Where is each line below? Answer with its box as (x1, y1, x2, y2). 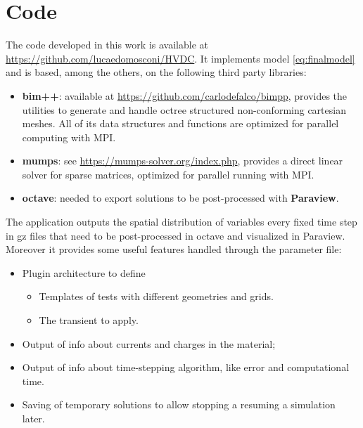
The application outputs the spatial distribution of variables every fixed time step (6, 214, 357, 229)
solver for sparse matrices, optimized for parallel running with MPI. (22, 167, 314, 181)
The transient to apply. (39, 313, 139, 328)
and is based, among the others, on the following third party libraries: (6, 65, 307, 79)
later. (22, 411, 45, 425)
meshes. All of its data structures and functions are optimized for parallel (22, 116, 339, 131)
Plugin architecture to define (22, 265, 146, 280)
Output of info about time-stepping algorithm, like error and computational (22, 360, 350, 375)
